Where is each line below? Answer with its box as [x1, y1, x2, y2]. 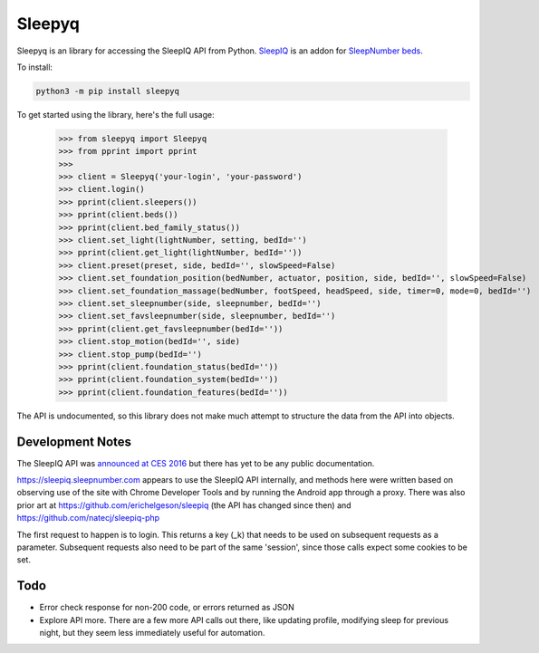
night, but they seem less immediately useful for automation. [39, 628, 265, 639]
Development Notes [16, 434, 131, 449]
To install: [16, 62, 53, 72]
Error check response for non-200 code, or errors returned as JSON [39, 602, 294, 613]
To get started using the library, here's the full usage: [16, 109, 215, 120]
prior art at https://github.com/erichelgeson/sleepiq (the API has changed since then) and [16, 499, 352, 511]
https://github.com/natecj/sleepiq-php [16, 513, 160, 523]
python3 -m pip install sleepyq [35, 86, 180, 96]
